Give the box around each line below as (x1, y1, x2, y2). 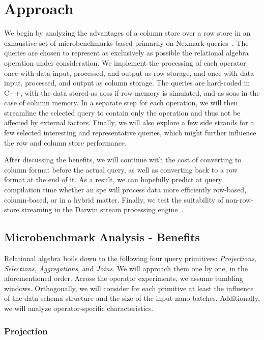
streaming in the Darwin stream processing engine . (21, 204, 184, 215)
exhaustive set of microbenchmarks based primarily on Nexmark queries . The (4, 37, 249, 48)
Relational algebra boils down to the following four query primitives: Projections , (4, 253, 256, 264)
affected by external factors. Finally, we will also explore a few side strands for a (4, 117, 254, 128)
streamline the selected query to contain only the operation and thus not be (4, 107, 241, 118)
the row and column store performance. (4, 137, 127, 148)
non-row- (225, 194, 253, 205)
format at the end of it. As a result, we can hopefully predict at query (4, 174, 222, 185)
